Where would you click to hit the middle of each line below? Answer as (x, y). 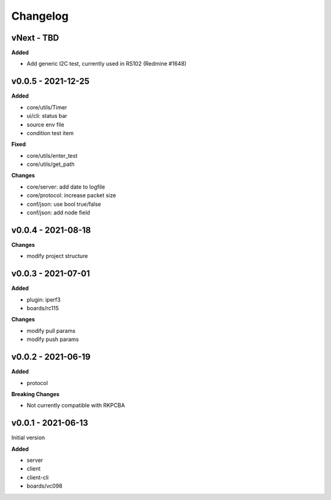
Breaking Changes (35, 394)
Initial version (28, 438)
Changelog (40, 16)
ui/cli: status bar (47, 116)
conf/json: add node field (58, 213)
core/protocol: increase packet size (71, 195)
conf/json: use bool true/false (64, 204)
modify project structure (57, 256)
